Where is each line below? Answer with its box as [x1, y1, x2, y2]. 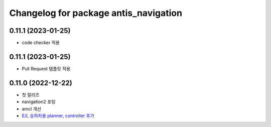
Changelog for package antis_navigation [9, 7, 183, 18]
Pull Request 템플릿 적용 [22, 65, 71, 72]
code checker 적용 [22, 40, 60, 46]
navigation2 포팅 [22, 99, 56, 105]
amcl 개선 [22, 106, 42, 112]
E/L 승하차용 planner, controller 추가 [22, 113, 95, 119]
